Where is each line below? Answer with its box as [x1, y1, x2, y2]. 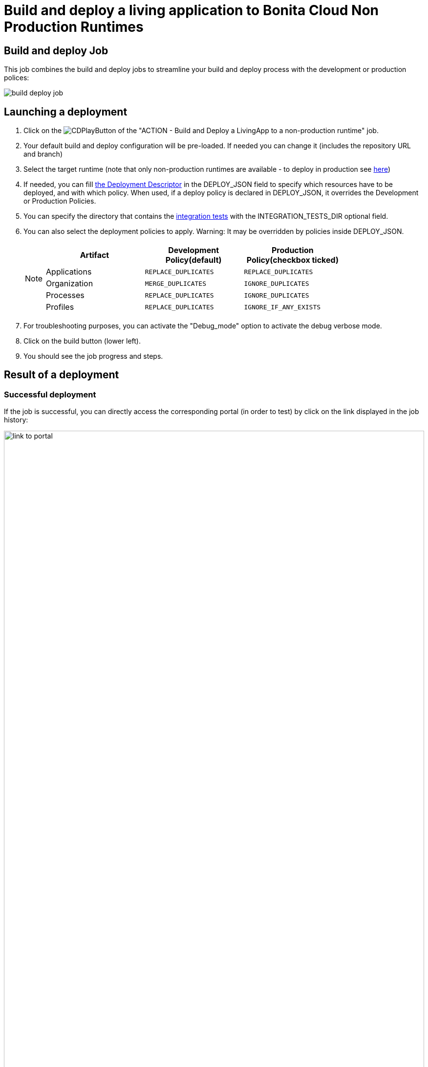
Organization [46, 278, 93, 289]
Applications [46, 267, 92, 277]
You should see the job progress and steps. [23, 352, 163, 361]
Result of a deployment [4, 369, 119, 381]
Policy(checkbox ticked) [246, 255, 339, 265]
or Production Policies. [23, 197, 96, 206]
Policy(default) [165, 255, 222, 265]
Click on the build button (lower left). [23, 337, 141, 346]
